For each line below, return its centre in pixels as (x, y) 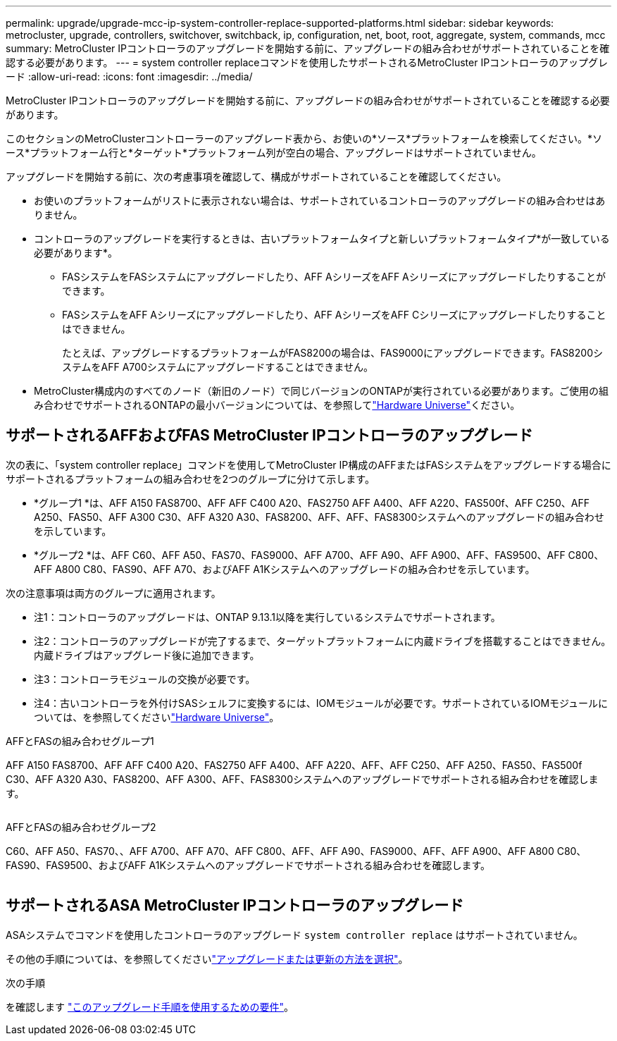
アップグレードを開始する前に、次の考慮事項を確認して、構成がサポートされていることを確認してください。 (256, 177)
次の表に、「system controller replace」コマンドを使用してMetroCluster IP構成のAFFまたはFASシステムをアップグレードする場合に (308, 464)
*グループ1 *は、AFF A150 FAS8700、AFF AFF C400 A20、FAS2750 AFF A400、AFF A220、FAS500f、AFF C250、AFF (312, 503)
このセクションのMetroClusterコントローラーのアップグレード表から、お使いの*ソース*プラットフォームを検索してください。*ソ (304, 138)
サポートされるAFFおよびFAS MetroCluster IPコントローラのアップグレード (269, 436)
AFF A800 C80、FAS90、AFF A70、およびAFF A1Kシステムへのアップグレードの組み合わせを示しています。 (285, 569)
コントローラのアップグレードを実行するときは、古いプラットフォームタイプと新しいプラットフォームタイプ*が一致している (322, 239)
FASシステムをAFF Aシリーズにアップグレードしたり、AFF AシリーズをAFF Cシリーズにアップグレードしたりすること (334, 315)
